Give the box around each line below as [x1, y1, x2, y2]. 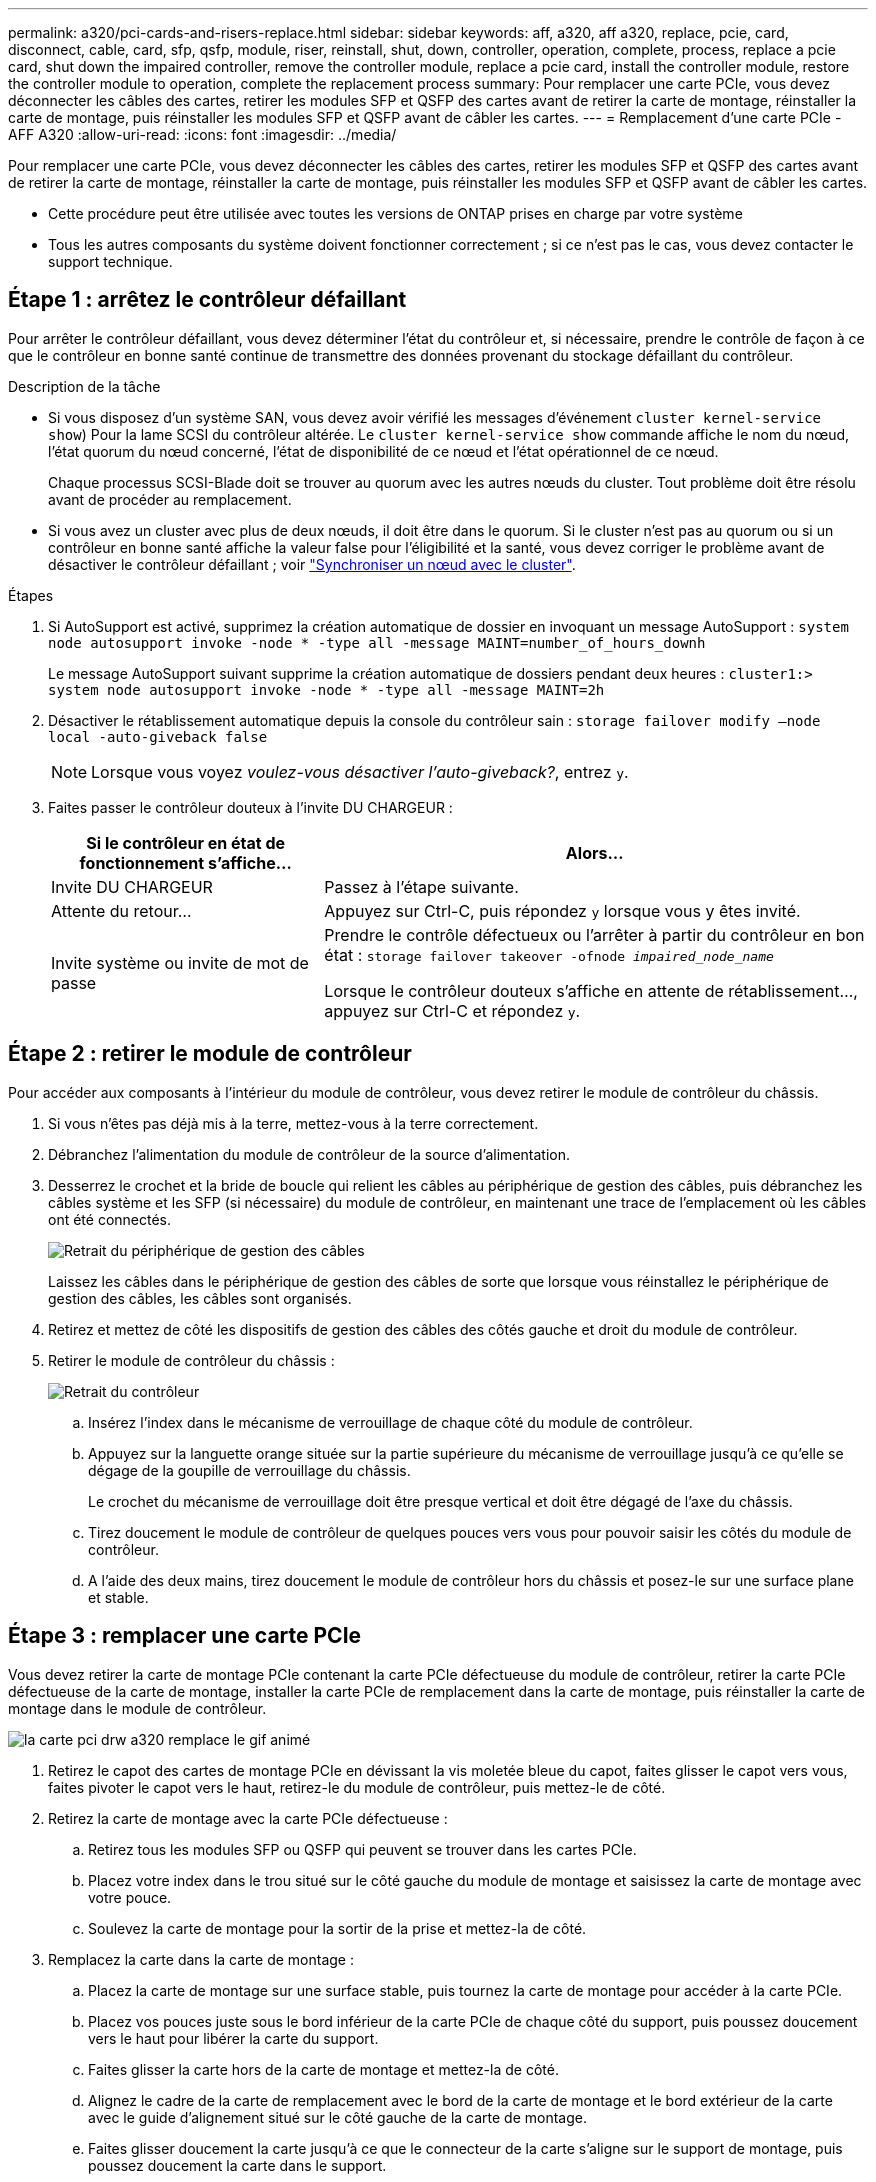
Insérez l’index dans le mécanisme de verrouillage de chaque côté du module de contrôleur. [88, 1413, 693, 1431]
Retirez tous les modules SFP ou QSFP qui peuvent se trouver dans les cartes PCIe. [88, 1840, 637, 1858]
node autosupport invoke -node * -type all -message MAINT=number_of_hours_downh [48, 634, 706, 651]
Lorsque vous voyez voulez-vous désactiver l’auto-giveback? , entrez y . [91, 761, 629, 782]
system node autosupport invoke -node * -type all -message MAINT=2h [48, 681, 605, 698]
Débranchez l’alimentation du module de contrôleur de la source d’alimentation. [48, 1145, 570, 1163]
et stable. [88, 1588, 149, 1606]
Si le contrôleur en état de [86, 832, 285, 853]
